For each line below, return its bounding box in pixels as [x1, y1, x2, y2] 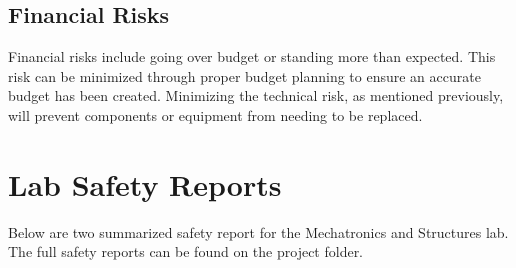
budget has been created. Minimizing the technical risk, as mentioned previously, [8, 85, 504, 106]
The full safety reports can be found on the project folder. [8, 241, 364, 262]
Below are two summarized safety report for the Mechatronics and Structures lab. [8, 221, 509, 242]
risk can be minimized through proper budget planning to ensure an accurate [8, 65, 481, 86]
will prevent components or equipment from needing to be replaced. [8, 104, 423, 125]
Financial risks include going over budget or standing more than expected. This [8, 46, 496, 67]
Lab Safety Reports [8, 163, 282, 204]
